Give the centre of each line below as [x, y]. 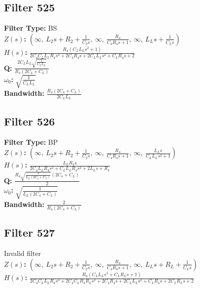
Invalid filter [23, 253]
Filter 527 [30, 232]
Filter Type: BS [31, 28]
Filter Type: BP [31, 142]
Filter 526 [30, 121]
